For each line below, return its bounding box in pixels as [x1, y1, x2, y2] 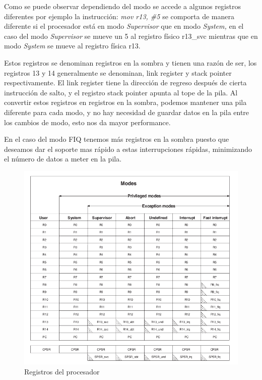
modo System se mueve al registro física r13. [4, 40, 141, 51]
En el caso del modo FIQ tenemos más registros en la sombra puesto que [4, 134, 229, 144]
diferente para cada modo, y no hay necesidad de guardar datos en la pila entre [4, 106, 249, 117]
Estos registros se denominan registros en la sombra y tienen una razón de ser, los [4, 57, 257, 68]
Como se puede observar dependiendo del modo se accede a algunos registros [4, 1, 241, 11]
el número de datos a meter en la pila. [4, 153, 122, 164]
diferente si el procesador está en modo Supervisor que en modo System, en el [4, 21, 244, 31]
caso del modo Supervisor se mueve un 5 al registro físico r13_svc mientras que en [4, 30, 258, 41]
